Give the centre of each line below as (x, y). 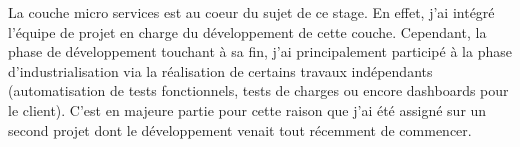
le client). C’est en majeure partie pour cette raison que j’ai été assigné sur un (247, 109)
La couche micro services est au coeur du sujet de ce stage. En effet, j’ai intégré (251, 12)
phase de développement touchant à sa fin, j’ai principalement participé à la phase (260, 51)
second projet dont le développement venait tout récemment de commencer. (240, 129)
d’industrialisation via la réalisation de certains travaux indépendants (220, 70)
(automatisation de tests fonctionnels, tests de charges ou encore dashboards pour (258, 90)
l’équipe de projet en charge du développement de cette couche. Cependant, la (247, 31)
